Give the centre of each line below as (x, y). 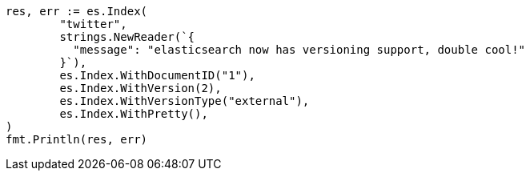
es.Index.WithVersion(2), (141, 88)
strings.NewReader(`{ (127, 37)
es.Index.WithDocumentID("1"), (157, 75)
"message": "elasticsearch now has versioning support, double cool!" (299, 50)
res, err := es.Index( (77, 11)
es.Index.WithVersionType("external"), (185, 101)
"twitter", (93, 24)
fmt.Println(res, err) (77, 139)
